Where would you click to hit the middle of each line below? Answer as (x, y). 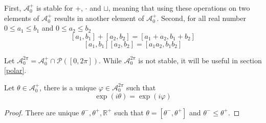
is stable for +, (60, 8)
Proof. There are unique (42, 112)
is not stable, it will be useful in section (200, 60)
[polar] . (15, 70)
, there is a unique (68, 87)
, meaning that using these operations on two (179, 8)
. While (110, 60)
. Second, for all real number (201, 18)
